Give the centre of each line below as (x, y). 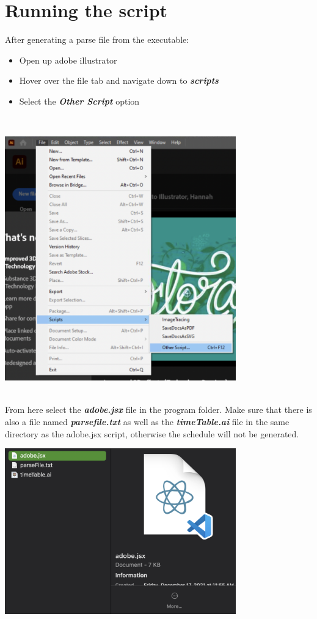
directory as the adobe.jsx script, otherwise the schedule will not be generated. (152, 433)
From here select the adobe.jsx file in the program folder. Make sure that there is (158, 410)
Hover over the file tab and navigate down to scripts (119, 80)
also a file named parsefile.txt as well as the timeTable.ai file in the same (147, 422)
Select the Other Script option (79, 101)
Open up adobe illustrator (68, 60)
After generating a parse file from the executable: (97, 39)
